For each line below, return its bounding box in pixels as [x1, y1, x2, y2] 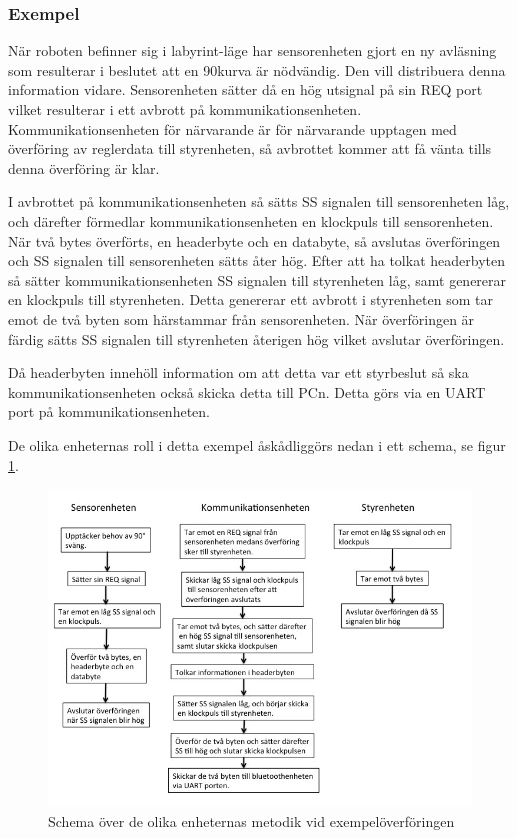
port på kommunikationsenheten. [8, 401, 210, 422]
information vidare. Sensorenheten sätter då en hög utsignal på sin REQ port [8, 79, 483, 100]
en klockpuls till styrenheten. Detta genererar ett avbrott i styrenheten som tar [8, 289, 493, 310]
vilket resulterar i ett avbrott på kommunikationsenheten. [8, 99, 362, 119]
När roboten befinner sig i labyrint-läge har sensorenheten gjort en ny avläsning [8, 40, 497, 61]
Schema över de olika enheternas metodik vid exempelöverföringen [48, 810, 455, 831]
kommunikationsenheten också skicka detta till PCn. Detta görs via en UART [8, 381, 486, 402]
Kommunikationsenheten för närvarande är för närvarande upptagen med [8, 118, 457, 139]
